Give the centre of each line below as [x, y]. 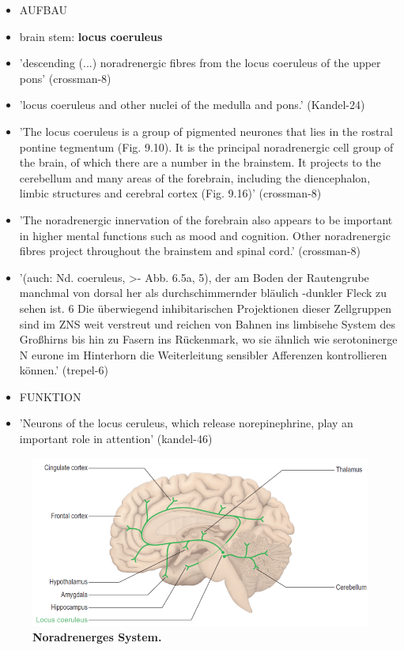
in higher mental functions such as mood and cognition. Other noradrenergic [205, 235]
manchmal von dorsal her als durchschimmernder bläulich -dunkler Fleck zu [203, 293]
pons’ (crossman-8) [65, 78]
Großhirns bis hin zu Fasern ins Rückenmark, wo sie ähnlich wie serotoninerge [208, 339]
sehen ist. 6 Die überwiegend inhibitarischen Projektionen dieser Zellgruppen [206, 308]
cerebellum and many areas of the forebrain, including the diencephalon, [195, 177]
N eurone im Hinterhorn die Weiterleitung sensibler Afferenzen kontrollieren [203, 354]
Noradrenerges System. [97, 637]
